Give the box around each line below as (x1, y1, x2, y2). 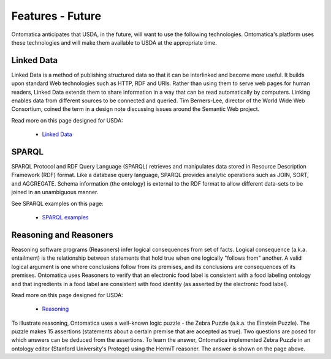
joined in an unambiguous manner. (11, 189, 99, 196)
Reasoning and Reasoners (11, 230, 113, 240)
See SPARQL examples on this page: (11, 200, 104, 207)
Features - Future (11, 9, 101, 23)
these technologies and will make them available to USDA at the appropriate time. (11, 39, 217, 46)
